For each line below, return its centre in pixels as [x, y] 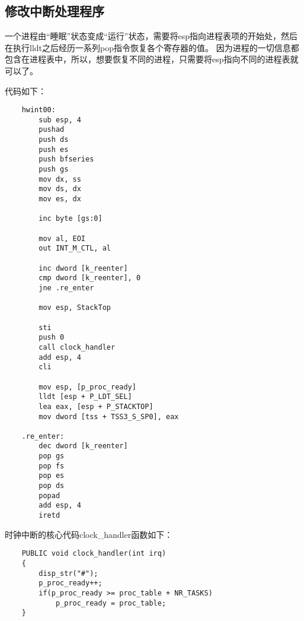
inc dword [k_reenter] [83, 268]
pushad [52, 130]
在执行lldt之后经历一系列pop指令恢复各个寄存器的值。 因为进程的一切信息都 [152, 47]
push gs [54, 169]
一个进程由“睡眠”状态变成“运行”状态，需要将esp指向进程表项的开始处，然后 [151, 36]
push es [54, 149]
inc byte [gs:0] [71, 219]
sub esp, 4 [60, 120]
